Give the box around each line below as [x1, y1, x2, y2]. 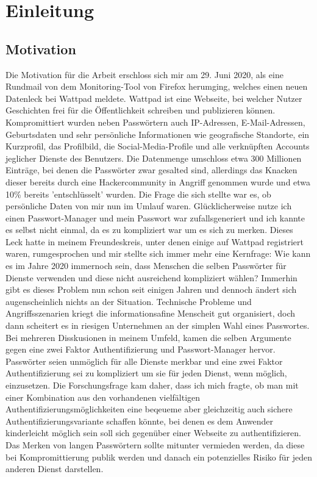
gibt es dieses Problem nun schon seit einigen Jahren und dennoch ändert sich [5, 283, 297, 296]
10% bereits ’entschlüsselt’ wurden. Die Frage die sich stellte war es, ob [5, 187, 271, 200]
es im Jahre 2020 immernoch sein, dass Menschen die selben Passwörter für [5, 259, 287, 272]
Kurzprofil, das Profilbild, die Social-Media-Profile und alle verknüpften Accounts [5, 140, 310, 152]
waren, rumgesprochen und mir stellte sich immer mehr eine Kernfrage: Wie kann [5, 247, 311, 260]
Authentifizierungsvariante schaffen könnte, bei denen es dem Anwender [5, 414, 273, 427]
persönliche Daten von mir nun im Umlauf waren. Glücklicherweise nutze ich [5, 199, 292, 212]
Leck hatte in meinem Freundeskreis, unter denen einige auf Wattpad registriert [5, 235, 304, 248]
